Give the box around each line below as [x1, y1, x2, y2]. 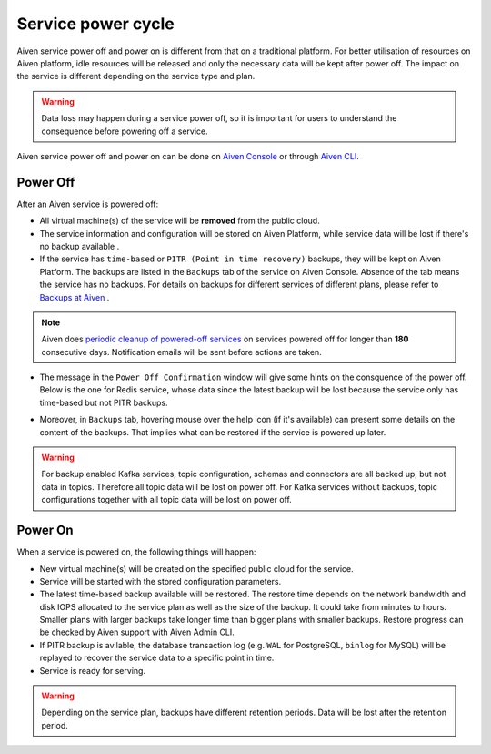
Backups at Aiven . [39, 291, 110, 302]
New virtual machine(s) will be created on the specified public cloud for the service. [39, 563, 354, 574]
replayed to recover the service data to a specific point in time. [39, 652, 275, 664]
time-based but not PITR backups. [39, 397, 168, 408]
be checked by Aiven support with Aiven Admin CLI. [39, 627, 235, 637]
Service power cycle [16, 14, 175, 34]
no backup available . [39, 240, 120, 251]
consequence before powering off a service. [41, 126, 208, 137]
